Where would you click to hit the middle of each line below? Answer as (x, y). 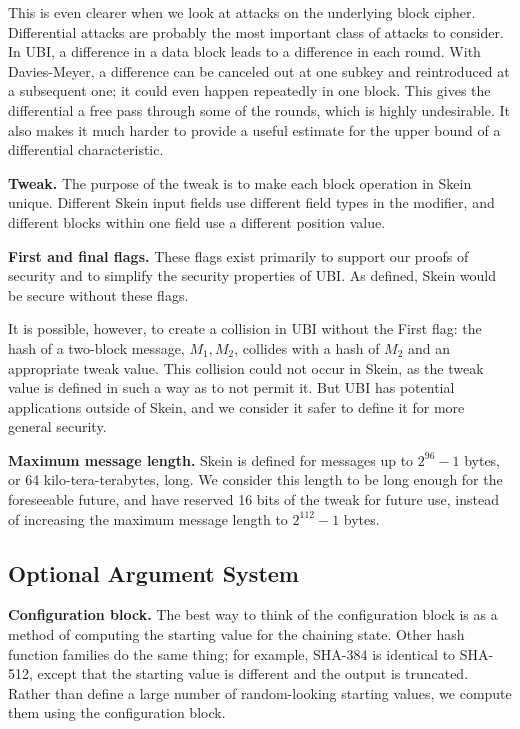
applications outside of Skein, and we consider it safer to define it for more (236, 406)
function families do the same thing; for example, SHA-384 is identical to (232, 653)
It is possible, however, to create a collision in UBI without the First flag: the (245, 328)
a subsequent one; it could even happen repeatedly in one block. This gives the (249, 90)
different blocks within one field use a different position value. (197, 221)
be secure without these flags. (98, 294)
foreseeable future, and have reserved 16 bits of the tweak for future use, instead (253, 499)
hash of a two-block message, (96, 347)
